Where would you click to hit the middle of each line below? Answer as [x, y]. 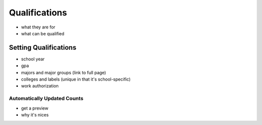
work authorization [40, 86]
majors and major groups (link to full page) [64, 72]
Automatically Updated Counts [46, 98]
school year [33, 59]
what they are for [38, 27]
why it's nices [35, 115]
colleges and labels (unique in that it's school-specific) [76, 79]
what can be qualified [43, 33]
